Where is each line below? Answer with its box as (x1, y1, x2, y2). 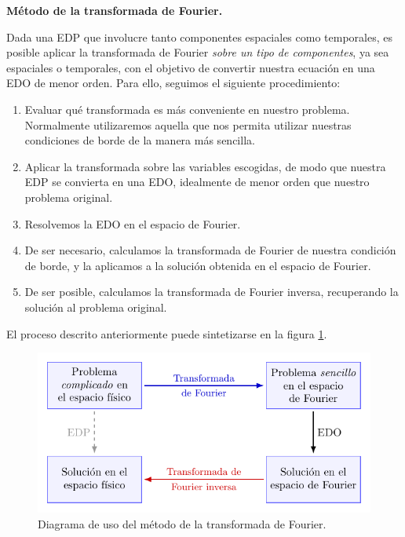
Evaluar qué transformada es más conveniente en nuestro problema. (24, 100, 350, 117)
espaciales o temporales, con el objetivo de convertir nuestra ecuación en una (6, 59, 375, 75)
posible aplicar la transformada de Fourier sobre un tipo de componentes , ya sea (6, 44, 389, 60)
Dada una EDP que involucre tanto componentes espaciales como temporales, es (6, 28, 392, 45)
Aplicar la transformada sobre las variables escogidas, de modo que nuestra (24, 158, 386, 174)
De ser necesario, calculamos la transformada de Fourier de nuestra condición (24, 242, 396, 258)
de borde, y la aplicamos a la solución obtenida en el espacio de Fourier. (24, 257, 371, 273)
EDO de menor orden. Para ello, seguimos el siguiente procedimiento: (6, 75, 341, 91)
